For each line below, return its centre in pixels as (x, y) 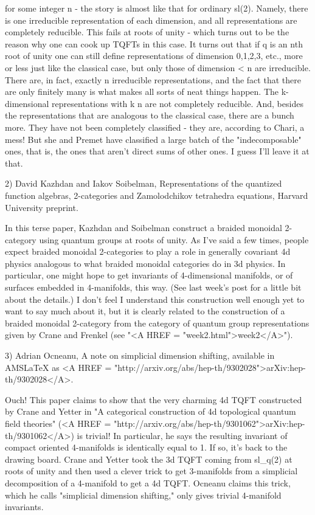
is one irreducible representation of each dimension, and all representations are (151, 20)
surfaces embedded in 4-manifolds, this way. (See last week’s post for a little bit (153, 287)
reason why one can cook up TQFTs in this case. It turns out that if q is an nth (154, 43)
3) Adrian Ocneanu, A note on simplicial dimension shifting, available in (140, 355)
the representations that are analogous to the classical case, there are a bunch (150, 115)
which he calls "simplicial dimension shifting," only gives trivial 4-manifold (143, 495)
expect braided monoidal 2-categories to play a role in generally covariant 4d (148, 251)
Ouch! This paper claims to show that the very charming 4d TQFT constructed (154, 399)
